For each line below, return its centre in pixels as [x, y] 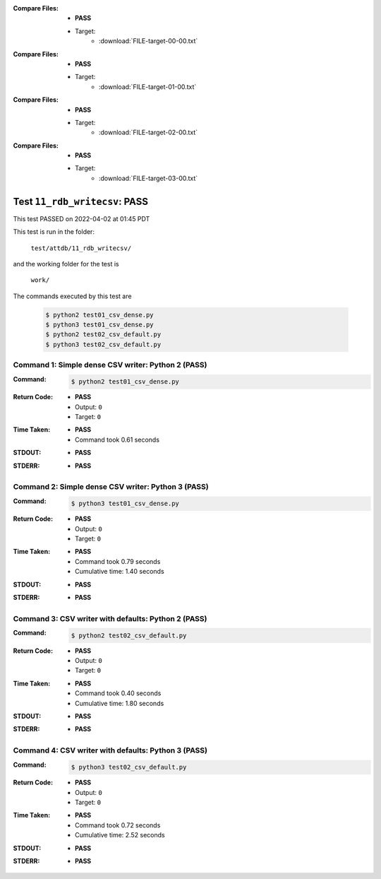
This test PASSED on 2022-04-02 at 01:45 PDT [81, 218]
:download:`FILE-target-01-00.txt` [148, 87]
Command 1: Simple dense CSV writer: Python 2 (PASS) [110, 365]
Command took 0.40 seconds [118, 693]
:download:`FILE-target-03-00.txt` [149, 178]
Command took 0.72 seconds [118, 825]
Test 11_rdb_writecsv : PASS [80, 201]
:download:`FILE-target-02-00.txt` [148, 132]
